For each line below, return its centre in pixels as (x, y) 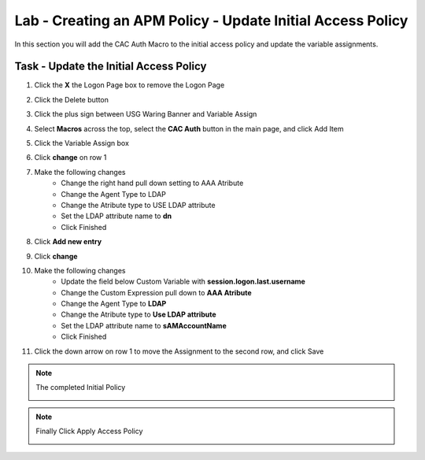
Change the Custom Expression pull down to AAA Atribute (156, 292)
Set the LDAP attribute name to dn (116, 216)
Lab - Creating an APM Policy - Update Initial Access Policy (211, 20)
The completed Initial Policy (81, 388)
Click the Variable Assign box (82, 143)
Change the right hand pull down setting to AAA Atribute (152, 183)
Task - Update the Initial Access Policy (111, 67)
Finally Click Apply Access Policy (89, 431)
